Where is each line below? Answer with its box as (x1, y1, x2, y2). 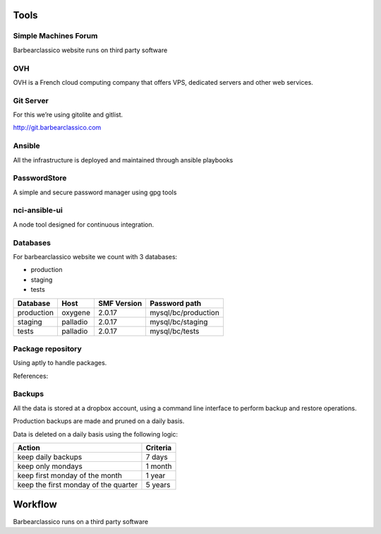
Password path (150, 298, 202, 308)
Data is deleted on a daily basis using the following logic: (13, 429, 179, 438)
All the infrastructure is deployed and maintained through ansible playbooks (13, 155, 234, 164)
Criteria (145, 443, 172, 453)
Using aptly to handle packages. (13, 359, 107, 367)
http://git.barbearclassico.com (13, 124, 102, 132)
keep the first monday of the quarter (17, 480, 138, 490)
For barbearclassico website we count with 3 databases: (13, 253, 178, 261)
